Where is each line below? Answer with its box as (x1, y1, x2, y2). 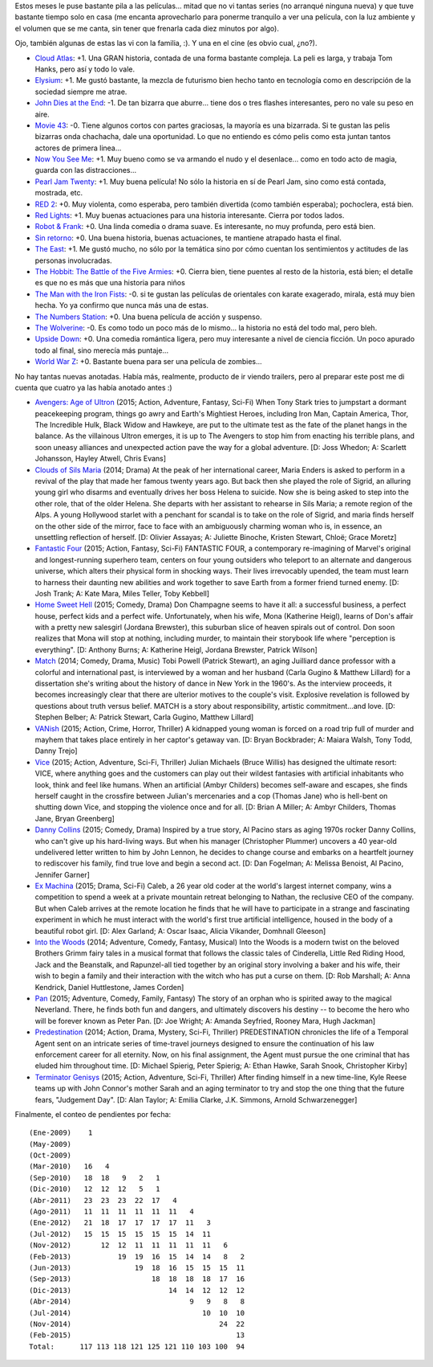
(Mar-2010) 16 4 (29, 1162, 110, 1171)
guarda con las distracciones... (34, 166, 137, 175)
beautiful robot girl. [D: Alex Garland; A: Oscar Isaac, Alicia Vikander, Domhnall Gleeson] (34, 926, 326, 935)
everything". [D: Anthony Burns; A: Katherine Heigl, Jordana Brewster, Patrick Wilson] (34, 645, 318, 654)
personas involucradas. (34, 256, 112, 265)
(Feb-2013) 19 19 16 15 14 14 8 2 (29, 1252, 245, 1261)
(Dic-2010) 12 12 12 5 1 (29, 1185, 160, 1193)
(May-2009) (29, 1140, 72, 1148)
